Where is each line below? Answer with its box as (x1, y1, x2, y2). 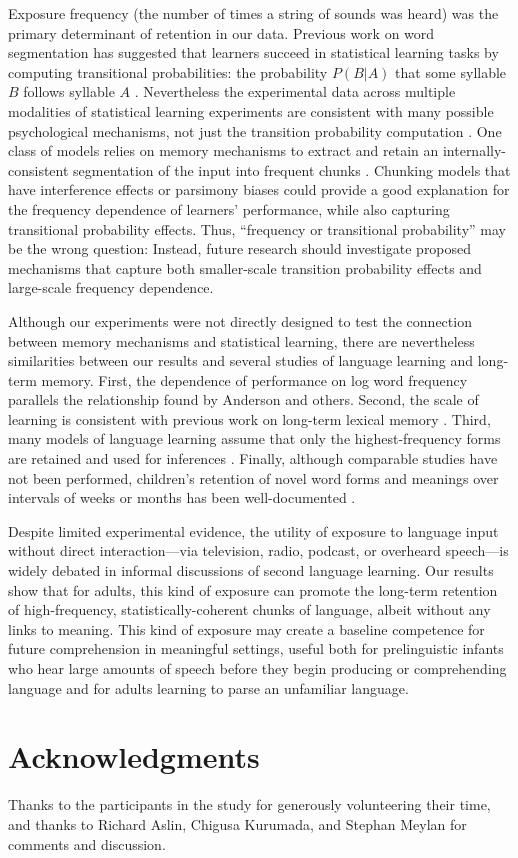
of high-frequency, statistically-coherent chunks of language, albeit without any (8, 599, 491, 620)
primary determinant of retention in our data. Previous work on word (8, 22, 435, 43)
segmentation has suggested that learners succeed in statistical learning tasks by (8, 42, 499, 63)
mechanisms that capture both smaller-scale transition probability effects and (8, 257, 482, 278)
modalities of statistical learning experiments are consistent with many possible (8, 100, 494, 121)
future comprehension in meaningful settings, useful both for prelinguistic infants (8, 638, 504, 659)
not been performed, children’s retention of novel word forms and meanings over (8, 467, 499, 488)
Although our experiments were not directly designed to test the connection (8, 310, 472, 331)
